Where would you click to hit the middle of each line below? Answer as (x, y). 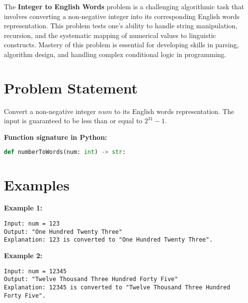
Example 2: (23, 256)
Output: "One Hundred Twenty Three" (63, 232)
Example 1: (23, 208)
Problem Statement (71, 87)
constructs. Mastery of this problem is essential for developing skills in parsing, (122, 45)
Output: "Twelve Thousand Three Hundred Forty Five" (91, 279)
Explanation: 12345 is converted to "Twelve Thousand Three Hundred (117, 287)
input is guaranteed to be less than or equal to (73, 121)
